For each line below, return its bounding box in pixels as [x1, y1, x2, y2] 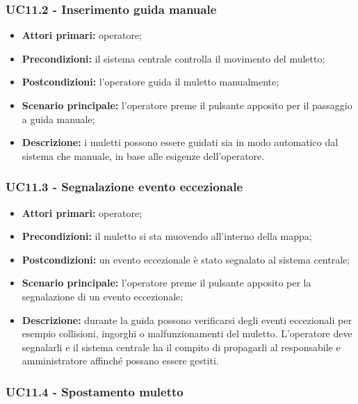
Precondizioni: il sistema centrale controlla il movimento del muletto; [22, 51, 325, 65]
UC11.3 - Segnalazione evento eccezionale [6, 178, 243, 195]
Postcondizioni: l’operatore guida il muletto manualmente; [22, 74, 279, 89]
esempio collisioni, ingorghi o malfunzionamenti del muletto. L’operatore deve [22, 326, 352, 341]
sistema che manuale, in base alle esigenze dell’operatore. [22, 148, 265, 163]
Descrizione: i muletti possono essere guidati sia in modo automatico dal [22, 135, 339, 150]
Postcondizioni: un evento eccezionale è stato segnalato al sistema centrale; [22, 252, 350, 266]
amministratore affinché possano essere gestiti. [22, 353, 219, 368]
